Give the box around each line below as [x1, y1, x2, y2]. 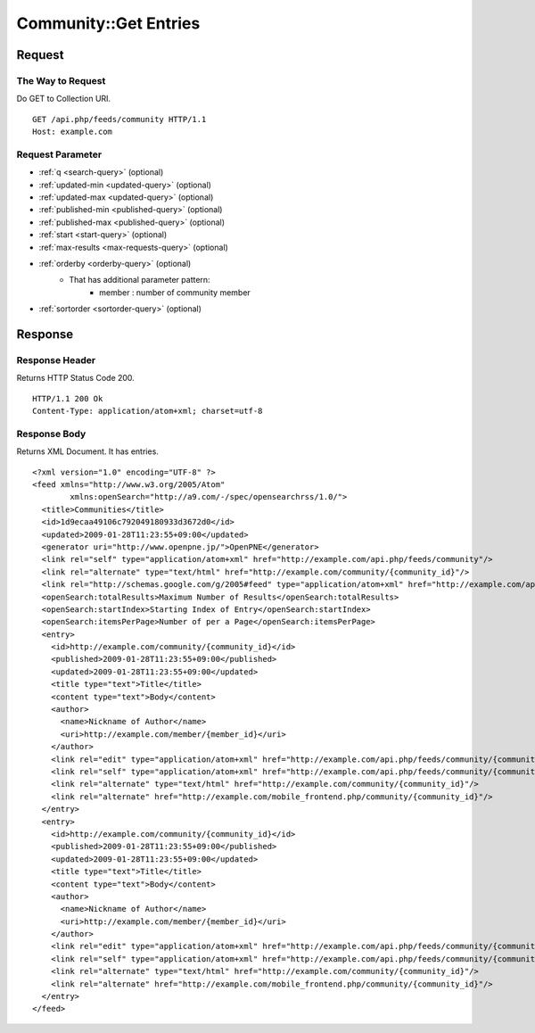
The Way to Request [16, 74, 106, 87]
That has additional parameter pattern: [69, 275, 210, 285]
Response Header [16, 353, 96, 366]
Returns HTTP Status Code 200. [16, 373, 136, 384]
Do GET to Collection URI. [16, 94, 111, 104]
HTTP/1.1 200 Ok [32, 393, 103, 403]
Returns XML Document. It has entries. [16, 446, 160, 457]
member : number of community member [99, 286, 251, 298]
